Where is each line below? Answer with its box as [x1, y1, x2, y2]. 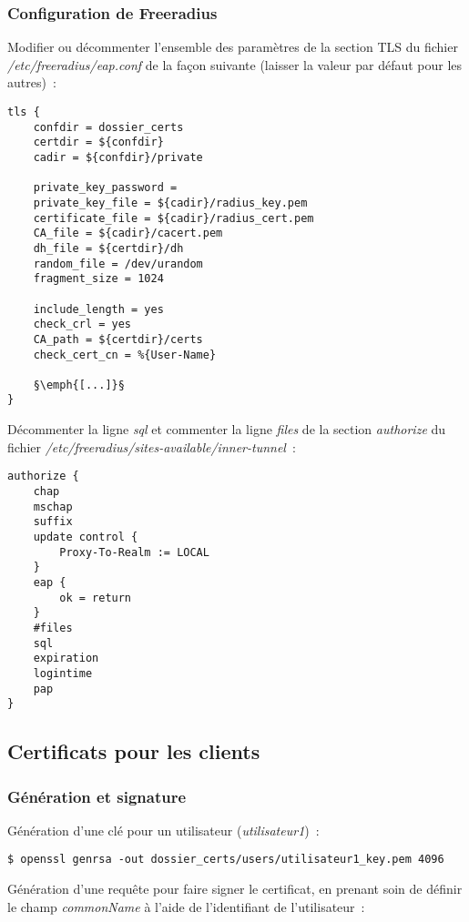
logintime [33, 666, 93, 680]
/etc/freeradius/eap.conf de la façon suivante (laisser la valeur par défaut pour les [7, 55, 463, 74]
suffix [33, 515, 73, 529]
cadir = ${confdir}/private [33, 150, 203, 164]
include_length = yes [33, 302, 164, 316]
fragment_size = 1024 [33, 272, 164, 286]
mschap [33, 500, 73, 513]
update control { [33, 530, 138, 543]
